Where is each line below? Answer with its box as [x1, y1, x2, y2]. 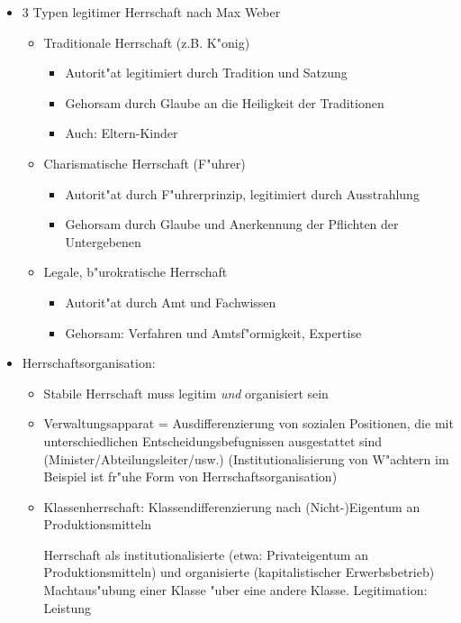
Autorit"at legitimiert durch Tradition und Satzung [65, 63, 348, 82]
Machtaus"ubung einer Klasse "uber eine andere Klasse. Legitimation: [43, 581, 428, 600]
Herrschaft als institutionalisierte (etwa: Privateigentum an [43, 545, 368, 563]
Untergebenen [65, 232, 141, 251]
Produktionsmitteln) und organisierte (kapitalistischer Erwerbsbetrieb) [43, 563, 435, 582]
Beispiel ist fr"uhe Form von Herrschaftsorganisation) [43, 467, 338, 486]
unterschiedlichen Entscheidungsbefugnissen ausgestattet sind [43, 431, 382, 450]
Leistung [43, 598, 91, 617]
